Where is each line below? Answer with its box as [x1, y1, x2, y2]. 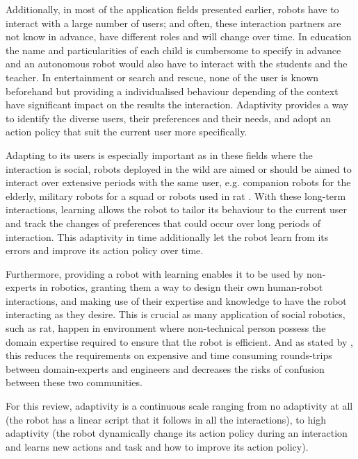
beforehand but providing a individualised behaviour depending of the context [6, 83, 339, 98]
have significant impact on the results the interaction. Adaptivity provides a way [6, 97, 349, 112]
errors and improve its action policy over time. [6, 243, 204, 258]
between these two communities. [6, 375, 143, 390]
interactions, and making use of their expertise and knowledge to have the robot [6, 293, 347, 308]
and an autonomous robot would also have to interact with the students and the [6, 56, 348, 71]
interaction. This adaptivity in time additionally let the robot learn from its [6, 229, 329, 244]
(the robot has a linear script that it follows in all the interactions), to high [6, 412, 326, 426]
